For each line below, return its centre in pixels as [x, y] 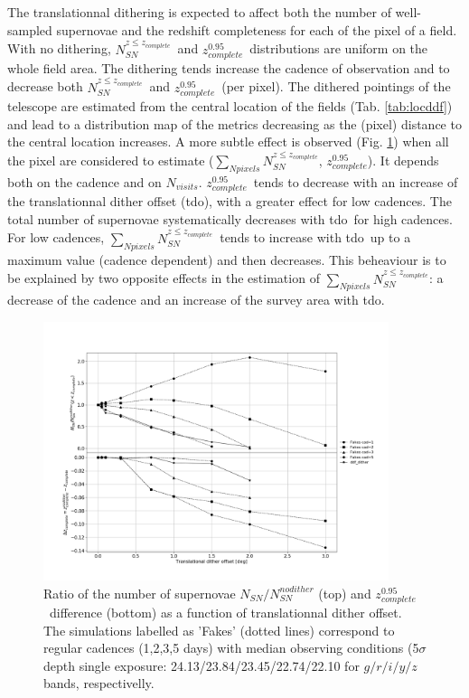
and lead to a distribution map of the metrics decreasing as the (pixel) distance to [234, 123]
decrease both [45, 86]
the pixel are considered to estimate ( [111, 160]
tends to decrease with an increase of [356, 182]
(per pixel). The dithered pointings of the [336, 86]
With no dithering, [59, 48]
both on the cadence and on [84, 182]
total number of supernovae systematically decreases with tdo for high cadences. [230, 218]
